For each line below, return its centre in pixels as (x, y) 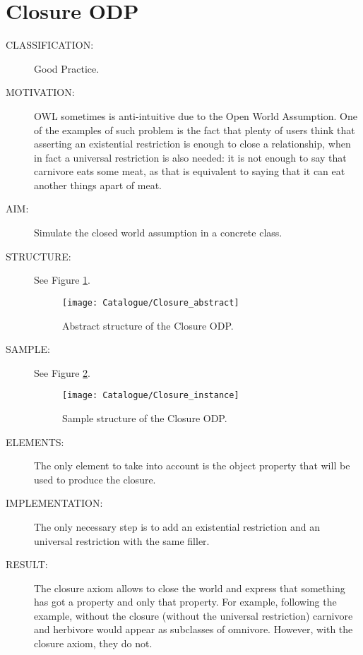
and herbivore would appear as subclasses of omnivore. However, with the (194, 629)
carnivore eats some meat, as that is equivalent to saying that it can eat (190, 171)
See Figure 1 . (62, 280)
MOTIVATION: (40, 92)
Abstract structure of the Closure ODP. (148, 325)
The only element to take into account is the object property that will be (192, 465)
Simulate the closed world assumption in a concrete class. (158, 233)
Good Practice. (67, 68)
